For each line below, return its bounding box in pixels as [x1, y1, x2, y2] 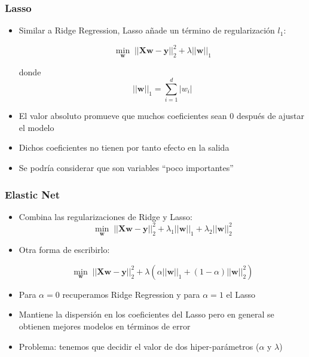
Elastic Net [5, 187, 60, 202]
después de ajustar [236, 109, 304, 122]
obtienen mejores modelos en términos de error [19, 319, 191, 332]
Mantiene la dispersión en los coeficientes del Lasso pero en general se [19, 308, 274, 321]
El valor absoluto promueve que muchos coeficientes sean [19, 109, 227, 122]
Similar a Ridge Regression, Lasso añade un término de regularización [19, 24, 275, 36]
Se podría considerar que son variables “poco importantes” [19, 161, 234, 174]
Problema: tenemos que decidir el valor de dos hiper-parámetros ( [19, 340, 259, 352]
